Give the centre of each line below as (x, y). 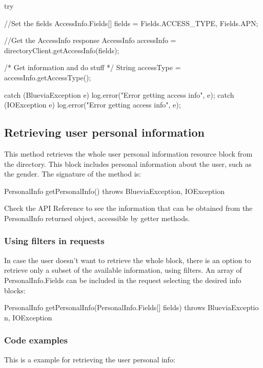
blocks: (15, 290)
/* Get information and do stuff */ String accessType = (93, 67)
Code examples (36, 340)
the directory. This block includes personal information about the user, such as (128, 164)
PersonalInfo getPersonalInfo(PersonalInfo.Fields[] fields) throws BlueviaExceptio (131, 307)
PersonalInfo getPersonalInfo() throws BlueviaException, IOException (114, 191)
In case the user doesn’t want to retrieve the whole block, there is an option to (128, 260)
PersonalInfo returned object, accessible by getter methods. (97, 218)
